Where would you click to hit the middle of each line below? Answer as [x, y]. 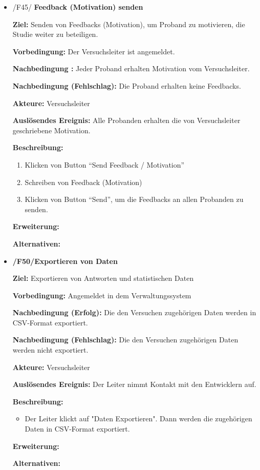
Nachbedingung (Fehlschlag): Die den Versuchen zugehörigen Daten [125, 340]
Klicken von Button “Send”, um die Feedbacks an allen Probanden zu [134, 199]
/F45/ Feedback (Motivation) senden [78, 7]
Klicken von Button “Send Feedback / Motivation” [105, 164]
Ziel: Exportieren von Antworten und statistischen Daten [103, 278]
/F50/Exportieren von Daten [65, 261]
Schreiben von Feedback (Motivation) [83, 182]
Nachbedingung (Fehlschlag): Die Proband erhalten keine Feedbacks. [127, 85]
